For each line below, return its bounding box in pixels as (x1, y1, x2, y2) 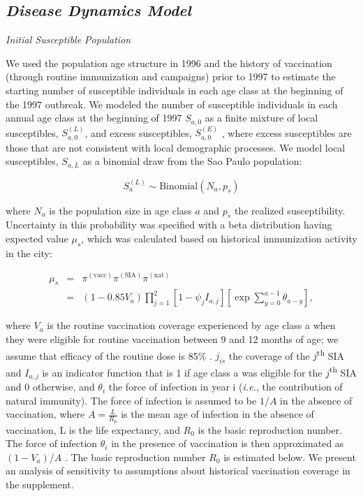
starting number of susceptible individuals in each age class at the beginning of (6, 82, 343, 97)
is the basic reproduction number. (198, 422, 343, 437)
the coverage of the (228, 348, 310, 363)
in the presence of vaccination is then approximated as (111, 436, 344, 451)
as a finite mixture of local (205, 110, 318, 125)
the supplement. (6, 476, 74, 491)
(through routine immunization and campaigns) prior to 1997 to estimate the (6, 69, 336, 84)
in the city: (6, 245, 52, 260)
